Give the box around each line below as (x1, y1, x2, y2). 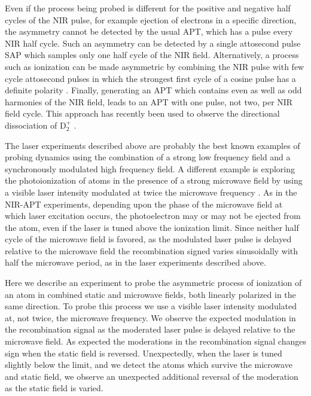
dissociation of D (5, 118, 66, 131)
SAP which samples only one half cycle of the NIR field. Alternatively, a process (5, 48, 299, 61)
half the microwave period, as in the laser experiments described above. (5, 256, 266, 269)
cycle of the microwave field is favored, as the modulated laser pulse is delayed (5, 233, 292, 245)
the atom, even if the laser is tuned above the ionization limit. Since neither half (5, 221, 299, 233)
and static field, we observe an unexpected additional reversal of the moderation (5, 370, 298, 382)
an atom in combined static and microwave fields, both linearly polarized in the (5, 288, 296, 300)
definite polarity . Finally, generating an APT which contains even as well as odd (5, 84, 302, 96)
